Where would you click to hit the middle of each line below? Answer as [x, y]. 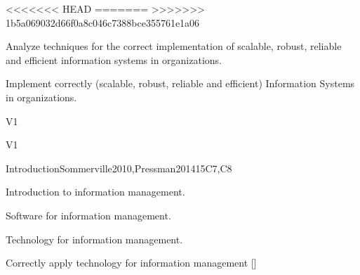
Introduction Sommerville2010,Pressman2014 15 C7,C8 [119, 168]
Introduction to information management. [95, 192]
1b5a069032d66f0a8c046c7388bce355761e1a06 [103, 22]
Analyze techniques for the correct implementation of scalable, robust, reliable [174, 46]
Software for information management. [88, 215]
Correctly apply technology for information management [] [131, 263]
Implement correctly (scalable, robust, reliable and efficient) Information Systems [180, 83]
